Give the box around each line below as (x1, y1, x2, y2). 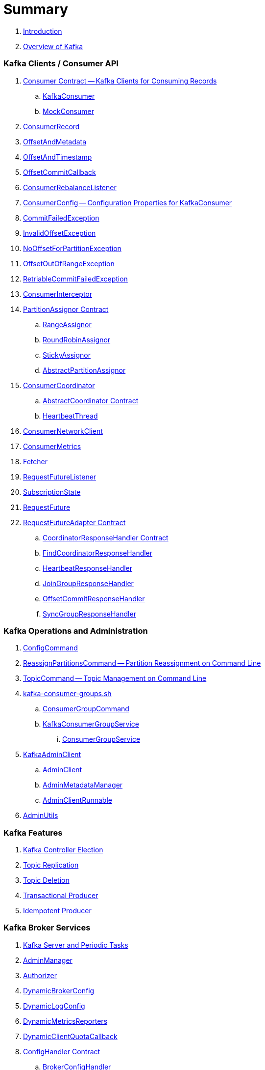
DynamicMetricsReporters (23, 1016, 108, 1025)
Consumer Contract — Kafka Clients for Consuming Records (23, 76, 217, 85)
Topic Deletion (23, 876, 70, 884)
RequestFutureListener (23, 472, 96, 481)
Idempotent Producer (23, 906, 92, 915)
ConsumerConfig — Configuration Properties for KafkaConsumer (23, 198, 232, 207)
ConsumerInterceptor (23, 289, 92, 298)
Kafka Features (3, 827, 63, 838)
